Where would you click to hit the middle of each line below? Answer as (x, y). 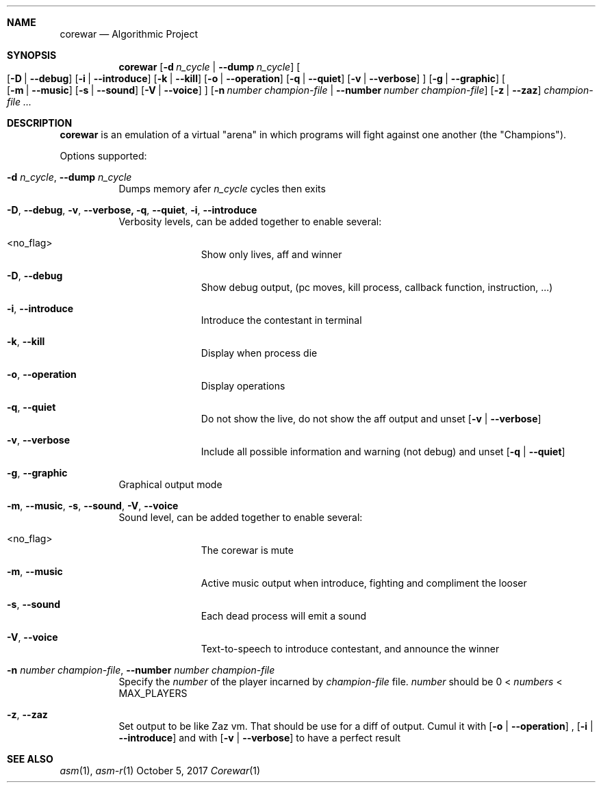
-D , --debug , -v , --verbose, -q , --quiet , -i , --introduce (132, 210)
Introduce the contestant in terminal (281, 320)
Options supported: (103, 156)
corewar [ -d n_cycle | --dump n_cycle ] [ (209, 67)
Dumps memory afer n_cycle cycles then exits (222, 189)
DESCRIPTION (40, 123)
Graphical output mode (170, 484)
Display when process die (259, 353)
